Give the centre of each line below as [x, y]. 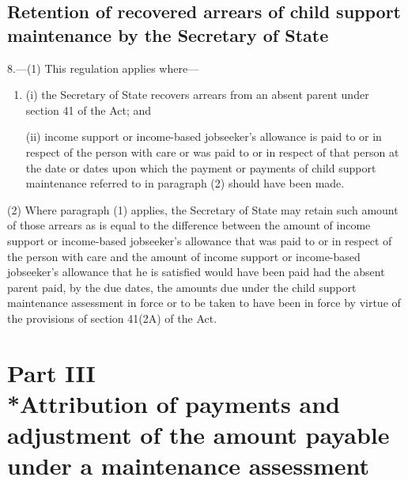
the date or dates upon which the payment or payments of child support [201, 167]
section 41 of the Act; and [89, 110]
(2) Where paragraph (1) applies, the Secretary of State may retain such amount [203, 209]
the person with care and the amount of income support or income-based [184, 256]
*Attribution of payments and [174, 403]
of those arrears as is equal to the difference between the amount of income [189, 225]
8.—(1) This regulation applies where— [103, 68]
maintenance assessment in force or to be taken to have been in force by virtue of [204, 303]
